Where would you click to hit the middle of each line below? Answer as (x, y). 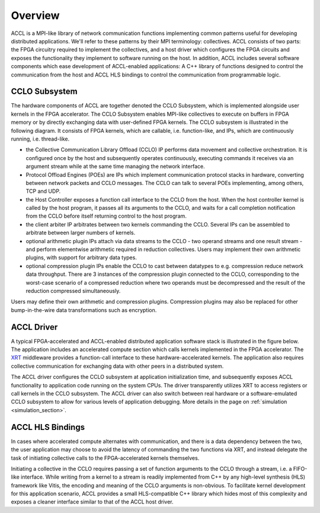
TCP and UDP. (43, 191)
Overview (35, 15)
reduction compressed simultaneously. (73, 291)
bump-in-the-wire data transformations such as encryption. (84, 310)
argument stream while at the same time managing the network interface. (115, 167)
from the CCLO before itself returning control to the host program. (106, 216)
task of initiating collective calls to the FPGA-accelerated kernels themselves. (105, 458)
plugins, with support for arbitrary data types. (81, 257)
